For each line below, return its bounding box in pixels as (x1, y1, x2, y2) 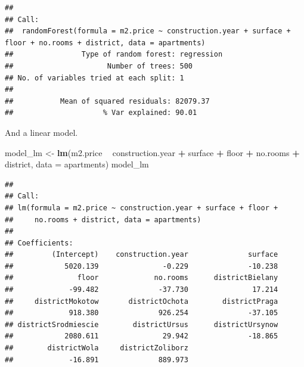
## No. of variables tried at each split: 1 (5, 73, 184, 82)
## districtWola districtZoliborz (5, 344, 188, 353)
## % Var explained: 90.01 (5, 108, 197, 117)
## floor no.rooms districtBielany (5, 273, 278, 282)
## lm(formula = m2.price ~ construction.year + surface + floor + (5, 203, 278, 212)
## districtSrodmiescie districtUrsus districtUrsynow (5, 320, 278, 329)
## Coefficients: (5, 238, 73, 247)
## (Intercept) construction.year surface (5, 250, 278, 259)
